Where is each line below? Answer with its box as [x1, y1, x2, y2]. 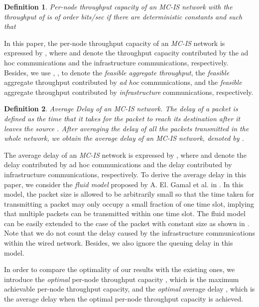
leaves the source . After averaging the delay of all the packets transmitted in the [4, 123, 249, 133]
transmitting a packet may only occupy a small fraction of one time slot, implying [4, 198, 254, 209]
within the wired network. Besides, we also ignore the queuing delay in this [4, 238, 233, 248]
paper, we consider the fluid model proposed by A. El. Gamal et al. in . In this [4, 179, 244, 189]
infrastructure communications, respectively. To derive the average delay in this [4, 169, 247, 179]
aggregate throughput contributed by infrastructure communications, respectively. [4, 86, 254, 97]
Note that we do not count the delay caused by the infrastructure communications [4, 228, 255, 238]
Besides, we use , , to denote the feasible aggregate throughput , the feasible [4, 67, 230, 77]
